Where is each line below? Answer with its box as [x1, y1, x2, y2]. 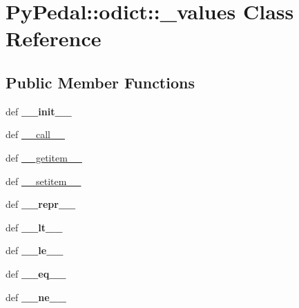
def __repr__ [6, 197, 76, 211]
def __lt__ [6, 220, 63, 234]
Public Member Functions [6, 71, 195, 93]
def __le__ [6, 243, 64, 258]
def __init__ [6, 104, 72, 118]
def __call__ [6, 127, 65, 142]
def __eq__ [6, 266, 66, 280]
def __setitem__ [6, 173, 81, 188]
